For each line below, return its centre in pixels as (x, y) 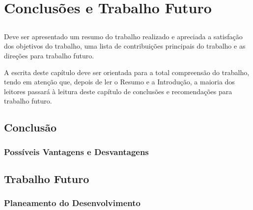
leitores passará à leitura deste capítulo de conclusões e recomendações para (118, 91)
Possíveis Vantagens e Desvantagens (76, 151)
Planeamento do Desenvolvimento (72, 203)
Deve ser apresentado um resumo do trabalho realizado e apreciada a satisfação (123, 36)
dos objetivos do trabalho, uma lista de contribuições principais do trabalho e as (125, 46)
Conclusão (30, 127)
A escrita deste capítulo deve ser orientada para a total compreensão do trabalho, (127, 72)
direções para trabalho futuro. (49, 55)
